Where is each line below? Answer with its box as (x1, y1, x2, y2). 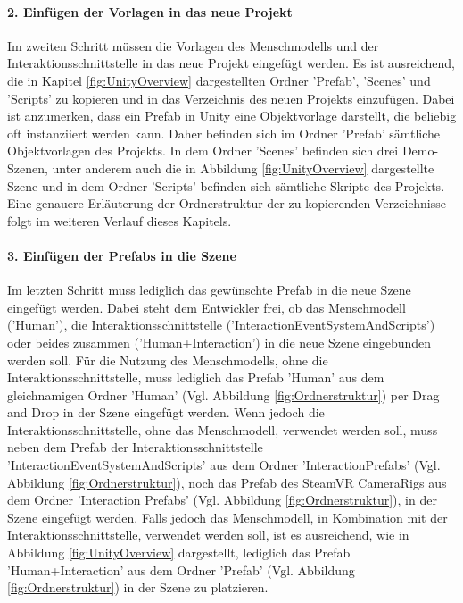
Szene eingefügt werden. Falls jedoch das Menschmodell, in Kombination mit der (7, 507, 448, 526)
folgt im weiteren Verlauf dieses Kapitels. (7, 211, 232, 230)
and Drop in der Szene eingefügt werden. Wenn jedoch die (7, 403, 325, 422)
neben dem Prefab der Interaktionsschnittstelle (7, 438, 263, 456)
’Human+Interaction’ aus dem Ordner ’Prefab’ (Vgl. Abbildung (7, 560, 355, 579)
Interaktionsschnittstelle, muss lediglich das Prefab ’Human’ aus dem (7, 368, 384, 387)
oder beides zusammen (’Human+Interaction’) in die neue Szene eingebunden (7, 332, 432, 351)
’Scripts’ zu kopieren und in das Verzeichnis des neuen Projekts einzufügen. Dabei (7, 88, 455, 107)
